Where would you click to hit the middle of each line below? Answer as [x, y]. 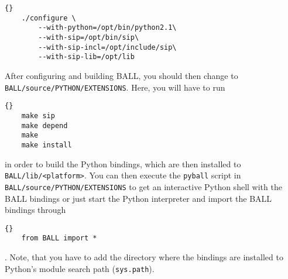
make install [47, 145]
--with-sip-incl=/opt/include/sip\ [107, 47]
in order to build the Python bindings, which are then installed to [123, 163]
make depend [44, 125]
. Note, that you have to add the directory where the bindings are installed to [144, 257]
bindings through [35, 210]
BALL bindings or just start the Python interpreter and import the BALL [138, 198]
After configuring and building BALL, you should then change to [121, 75]
